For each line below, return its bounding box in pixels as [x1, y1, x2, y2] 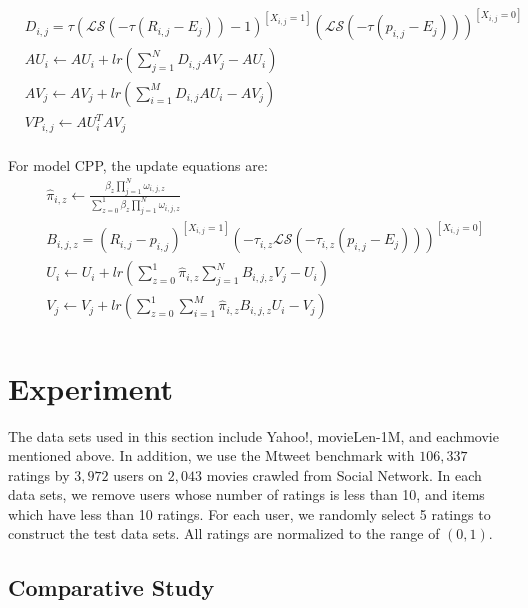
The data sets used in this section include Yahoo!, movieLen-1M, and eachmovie [8, 425, 499, 446]
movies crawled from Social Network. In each [206, 464, 482, 485]
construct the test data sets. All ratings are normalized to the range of [8, 523, 440, 544]
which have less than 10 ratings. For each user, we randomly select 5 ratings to [8, 503, 491, 524]
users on [113, 464, 164, 485]
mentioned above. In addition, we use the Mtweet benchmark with [8, 445, 415, 466]
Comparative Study [8, 572, 215, 603]
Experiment [8, 367, 174, 408]
